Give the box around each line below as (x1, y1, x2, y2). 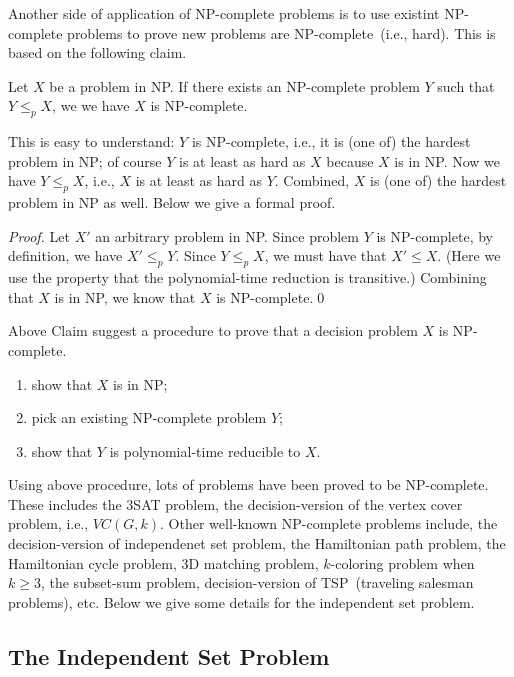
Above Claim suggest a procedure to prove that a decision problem (8, 320, 418, 341)
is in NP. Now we (394, 150, 500, 171)
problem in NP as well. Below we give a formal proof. (8, 192, 336, 213)
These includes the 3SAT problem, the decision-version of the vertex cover (8, 493, 463, 514)
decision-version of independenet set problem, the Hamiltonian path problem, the (8, 533, 506, 554)
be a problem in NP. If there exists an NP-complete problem (49, 75, 420, 96)
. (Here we (437, 245, 501, 266)
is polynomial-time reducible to (109, 440, 301, 461)
